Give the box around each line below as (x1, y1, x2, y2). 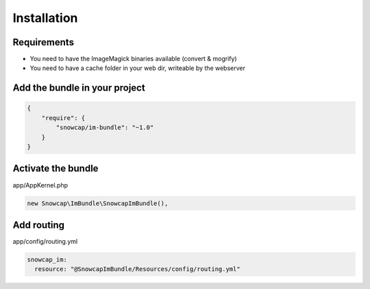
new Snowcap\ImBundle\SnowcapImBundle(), (27, 199, 169, 207)
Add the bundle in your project (12, 82, 145, 94)
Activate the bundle (12, 163, 99, 174)
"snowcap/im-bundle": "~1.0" (56, 124, 154, 132)
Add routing (12, 219, 65, 231)
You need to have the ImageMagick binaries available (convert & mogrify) (29, 55, 237, 63)
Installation (12, 10, 78, 25)
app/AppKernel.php (12, 181, 69, 189)
